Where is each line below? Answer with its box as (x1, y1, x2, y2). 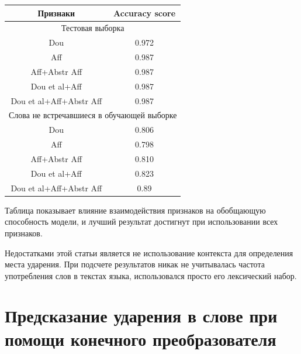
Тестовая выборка (61, 22, 124, 34)
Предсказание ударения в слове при (5, 304, 278, 328)
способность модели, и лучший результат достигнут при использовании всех (5, 215, 278, 228)
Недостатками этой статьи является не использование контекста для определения (5, 246, 293, 259)
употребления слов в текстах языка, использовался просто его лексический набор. (5, 269, 297, 281)
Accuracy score (113, 6, 176, 19)
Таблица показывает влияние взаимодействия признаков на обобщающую (5, 204, 266, 216)
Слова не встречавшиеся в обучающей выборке (9, 109, 177, 121)
